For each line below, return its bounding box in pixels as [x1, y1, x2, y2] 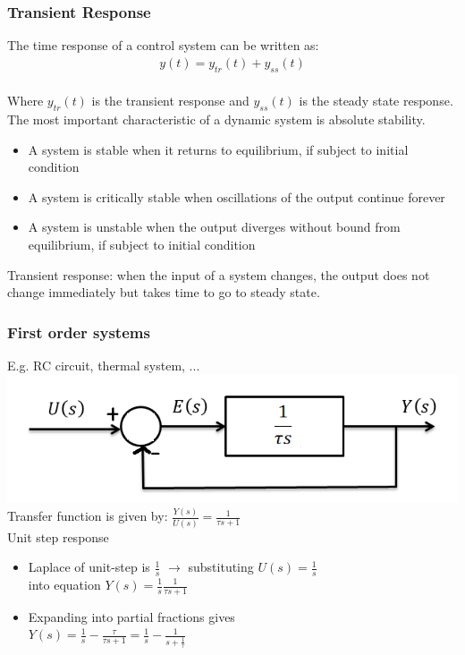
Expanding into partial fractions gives [28, 607, 235, 625]
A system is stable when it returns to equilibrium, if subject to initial [28, 140, 409, 158]
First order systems [7, 320, 150, 343]
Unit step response [7, 527, 109, 546]
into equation [28, 575, 101, 593]
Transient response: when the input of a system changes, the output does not [7, 265, 430, 284]
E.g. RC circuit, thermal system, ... [7, 356, 200, 374]
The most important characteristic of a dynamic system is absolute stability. [7, 110, 426, 129]
